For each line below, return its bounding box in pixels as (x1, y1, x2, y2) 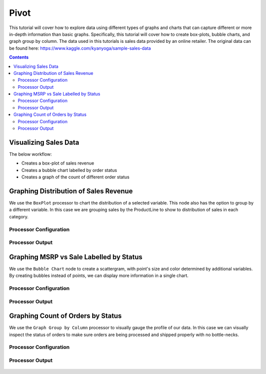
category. (9, 213, 29, 219)
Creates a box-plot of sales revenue (21, 160, 95, 166)
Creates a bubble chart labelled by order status (21, 167, 117, 173)
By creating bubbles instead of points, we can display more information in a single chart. (9, 272, 189, 278)
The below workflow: (9, 151, 52, 157)
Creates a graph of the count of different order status (21, 174, 130, 180)
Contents (9, 54, 29, 60)
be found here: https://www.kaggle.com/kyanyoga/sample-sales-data (9, 45, 151, 51)
